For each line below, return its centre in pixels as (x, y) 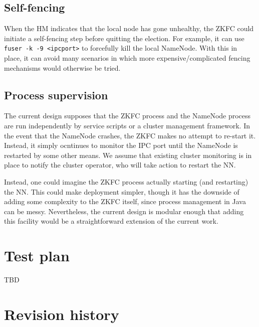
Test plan (37, 256)
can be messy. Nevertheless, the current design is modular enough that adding (124, 211)
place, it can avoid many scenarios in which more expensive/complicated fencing (127, 58)
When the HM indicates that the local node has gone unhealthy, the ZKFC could (129, 28)
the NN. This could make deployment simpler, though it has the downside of (122, 191)
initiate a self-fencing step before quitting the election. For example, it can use (124, 38)
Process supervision (56, 95)
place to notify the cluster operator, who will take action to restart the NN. (120, 165)
